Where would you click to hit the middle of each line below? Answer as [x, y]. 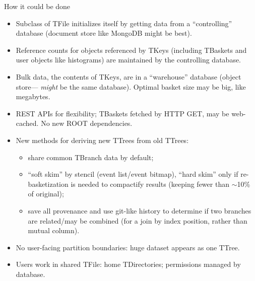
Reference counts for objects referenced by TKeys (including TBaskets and [131, 50]
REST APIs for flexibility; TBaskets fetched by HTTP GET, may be [122, 113]
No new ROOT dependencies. [87, 123]
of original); [46, 194]
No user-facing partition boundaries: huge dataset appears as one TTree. [128, 247]
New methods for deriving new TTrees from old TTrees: [102, 140]
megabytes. [33, 96]
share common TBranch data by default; [91, 157]
